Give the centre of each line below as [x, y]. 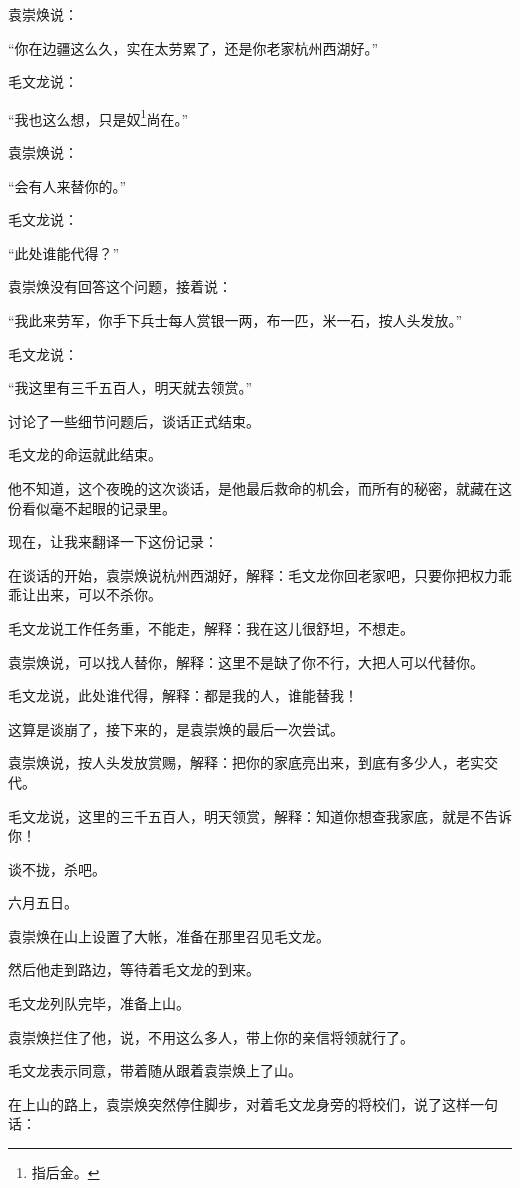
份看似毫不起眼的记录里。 [92, 507]
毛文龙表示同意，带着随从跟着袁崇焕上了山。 [155, 1070]
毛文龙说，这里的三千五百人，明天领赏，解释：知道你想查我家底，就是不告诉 [260, 815]
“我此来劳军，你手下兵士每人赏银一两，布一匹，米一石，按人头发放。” [235, 320]
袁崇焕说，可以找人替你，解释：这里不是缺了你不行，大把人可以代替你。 [246, 661]
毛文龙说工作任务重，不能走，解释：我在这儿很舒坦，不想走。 [211, 627]
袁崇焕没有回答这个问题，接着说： [120, 286]
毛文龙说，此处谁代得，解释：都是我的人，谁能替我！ [183, 695]
